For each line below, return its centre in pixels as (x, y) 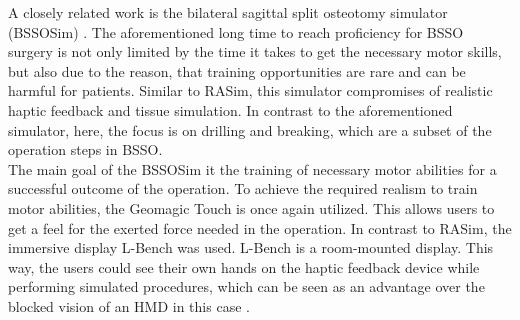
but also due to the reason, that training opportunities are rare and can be (237, 70)
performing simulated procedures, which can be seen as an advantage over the (246, 286)
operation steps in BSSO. (85, 149)
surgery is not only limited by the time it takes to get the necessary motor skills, (255, 51)
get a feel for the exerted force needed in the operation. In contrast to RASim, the (260, 227)
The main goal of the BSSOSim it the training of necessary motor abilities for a (252, 168)
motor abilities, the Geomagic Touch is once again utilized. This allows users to (251, 207)
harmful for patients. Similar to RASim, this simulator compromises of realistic (250, 90)
